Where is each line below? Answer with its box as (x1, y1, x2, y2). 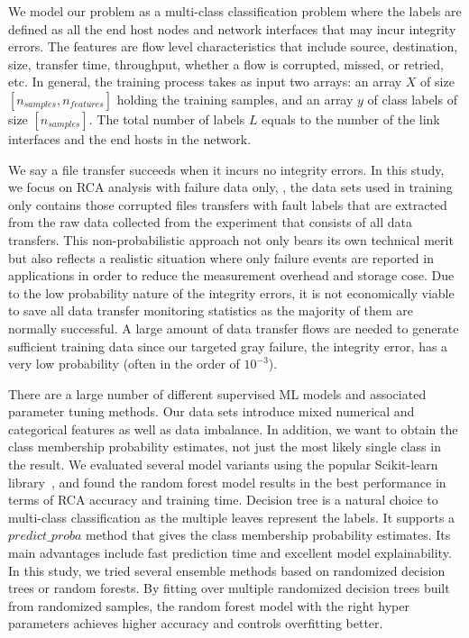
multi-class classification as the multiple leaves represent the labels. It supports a (8, 507, 455, 526)
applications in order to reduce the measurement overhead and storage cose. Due (8, 266, 455, 285)
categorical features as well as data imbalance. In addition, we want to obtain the (8, 419, 458, 438)
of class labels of (367, 89, 457, 108)
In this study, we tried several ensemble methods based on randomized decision (8, 561, 446, 579)
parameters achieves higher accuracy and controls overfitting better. (8, 614, 383, 633)
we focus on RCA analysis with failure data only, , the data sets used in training (8, 178, 453, 196)
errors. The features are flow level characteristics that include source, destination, (8, 37, 458, 56)
